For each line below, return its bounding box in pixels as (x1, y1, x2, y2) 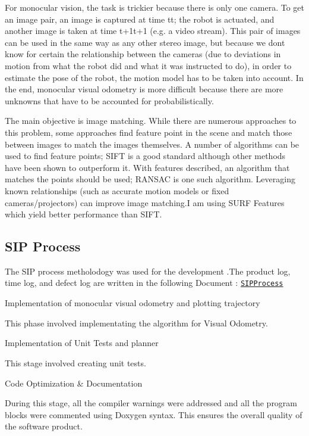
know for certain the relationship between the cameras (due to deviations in (5, 48, 281, 60)
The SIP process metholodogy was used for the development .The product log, (5, 264, 291, 277)
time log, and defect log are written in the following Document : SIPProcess (5, 276, 283, 289)
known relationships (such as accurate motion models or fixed (5, 184, 229, 197)
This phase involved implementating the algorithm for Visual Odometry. (5, 316, 268, 329)
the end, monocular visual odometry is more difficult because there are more (5, 83, 283, 95)
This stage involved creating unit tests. (5, 356, 146, 369)
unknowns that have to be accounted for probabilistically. (5, 94, 214, 107)
